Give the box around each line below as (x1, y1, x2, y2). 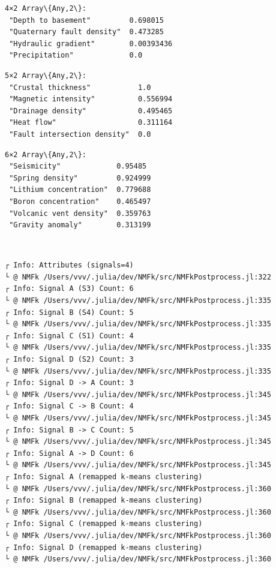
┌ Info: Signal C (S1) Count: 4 (5, 331, 134, 340)
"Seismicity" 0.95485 (9, 162, 147, 171)
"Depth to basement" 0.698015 (9, 16, 164, 25)
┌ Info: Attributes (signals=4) (5, 261, 134, 270)
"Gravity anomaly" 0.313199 (9, 221, 151, 230)
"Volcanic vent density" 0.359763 (9, 209, 151, 218)
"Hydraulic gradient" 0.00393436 (9, 39, 173, 48)
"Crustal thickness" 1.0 (9, 83, 151, 92)
